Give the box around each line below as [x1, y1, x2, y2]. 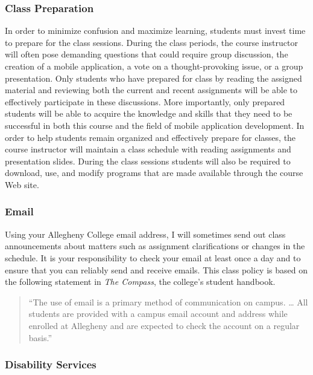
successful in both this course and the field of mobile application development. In [5, 119, 305, 131]
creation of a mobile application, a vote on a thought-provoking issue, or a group [5, 60, 303, 72]
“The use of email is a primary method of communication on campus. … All [28, 295, 308, 308]
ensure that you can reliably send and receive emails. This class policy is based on [5, 263, 308, 276]
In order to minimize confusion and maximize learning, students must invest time [5, 24, 306, 37]
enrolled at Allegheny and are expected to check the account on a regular [28, 319, 300, 331]
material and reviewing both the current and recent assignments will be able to [5, 83, 297, 96]
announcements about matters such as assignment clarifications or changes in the [5, 240, 305, 252]
